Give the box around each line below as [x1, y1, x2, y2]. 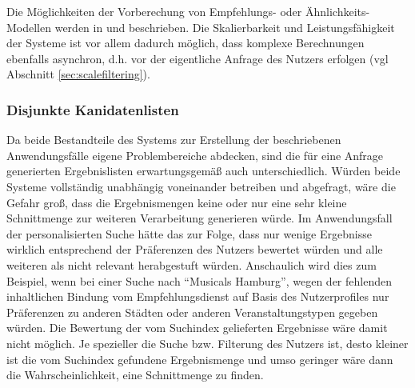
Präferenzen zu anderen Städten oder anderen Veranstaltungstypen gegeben [6, 303, 378, 320]
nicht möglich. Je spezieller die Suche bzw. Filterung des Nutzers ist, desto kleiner [6, 334, 409, 351]
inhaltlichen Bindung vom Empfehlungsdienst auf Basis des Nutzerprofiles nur [6, 288, 389, 305]
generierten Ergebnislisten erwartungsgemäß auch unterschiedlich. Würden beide [6, 162, 401, 179]
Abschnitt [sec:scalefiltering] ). [6, 66, 150, 82]
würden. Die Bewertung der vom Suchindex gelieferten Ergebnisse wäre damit [6, 319, 388, 336]
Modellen [6, 18, 52, 35]
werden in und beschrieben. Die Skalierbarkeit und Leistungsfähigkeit [54, 18, 395, 35]
